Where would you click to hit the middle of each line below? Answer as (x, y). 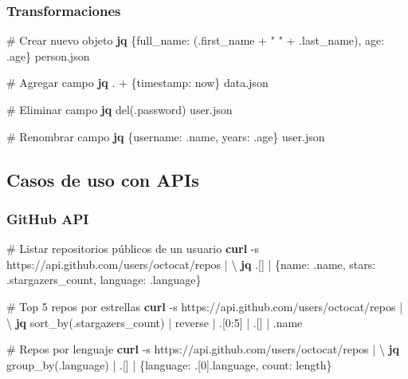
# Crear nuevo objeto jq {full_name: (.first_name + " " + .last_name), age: (196, 40)
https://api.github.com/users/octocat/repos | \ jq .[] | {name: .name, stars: (191, 264)
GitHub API (48, 218)
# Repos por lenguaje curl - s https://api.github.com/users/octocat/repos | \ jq (203, 349)
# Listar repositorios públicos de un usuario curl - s (133, 249)
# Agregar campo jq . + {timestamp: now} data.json (137, 83)
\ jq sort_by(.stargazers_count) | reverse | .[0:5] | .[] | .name (155, 322)
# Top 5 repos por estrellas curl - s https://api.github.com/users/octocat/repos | (205, 306)
